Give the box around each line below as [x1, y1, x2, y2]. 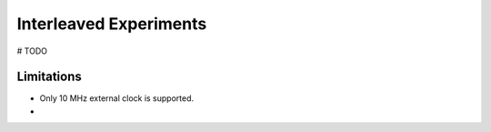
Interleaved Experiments [16, 14, 207, 34]
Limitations [16, 69, 82, 85]
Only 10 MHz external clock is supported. [39, 93, 195, 104]
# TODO [16, 46, 47, 56]
